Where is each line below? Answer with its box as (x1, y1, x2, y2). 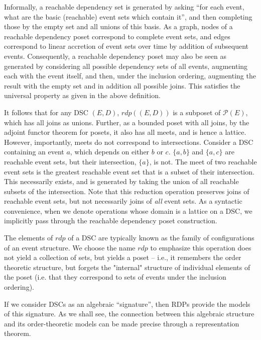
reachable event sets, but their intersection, (4, 156, 137, 166)
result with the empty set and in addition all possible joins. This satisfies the (4, 80, 240, 91)
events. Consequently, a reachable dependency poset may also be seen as (4, 50, 227, 61)
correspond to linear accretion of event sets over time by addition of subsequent (4, 41, 249, 51)
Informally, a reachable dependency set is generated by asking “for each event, (4, 2, 244, 12)
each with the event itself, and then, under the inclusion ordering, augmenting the (4, 70, 256, 81)
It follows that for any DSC (4, 107, 88, 117)
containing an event (4, 146, 64, 157)
